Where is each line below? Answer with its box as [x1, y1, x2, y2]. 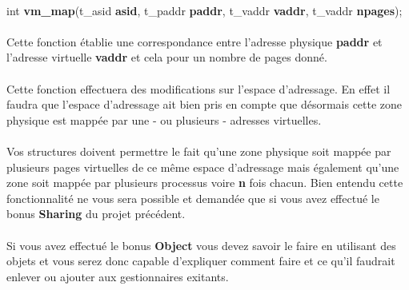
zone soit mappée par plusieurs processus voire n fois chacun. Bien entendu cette [6, 174, 403, 191]
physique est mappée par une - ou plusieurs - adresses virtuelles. [6, 111, 322, 128]
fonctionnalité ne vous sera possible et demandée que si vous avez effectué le [6, 189, 379, 206]
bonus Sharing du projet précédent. [6, 205, 186, 222]
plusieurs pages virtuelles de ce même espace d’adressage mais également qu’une [6, 158, 399, 175]
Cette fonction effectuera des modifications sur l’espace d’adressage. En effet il [6, 80, 391, 97]
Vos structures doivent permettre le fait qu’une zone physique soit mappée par [6, 142, 391, 159]
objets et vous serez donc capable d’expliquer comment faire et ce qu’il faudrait [6, 252, 395, 269]
